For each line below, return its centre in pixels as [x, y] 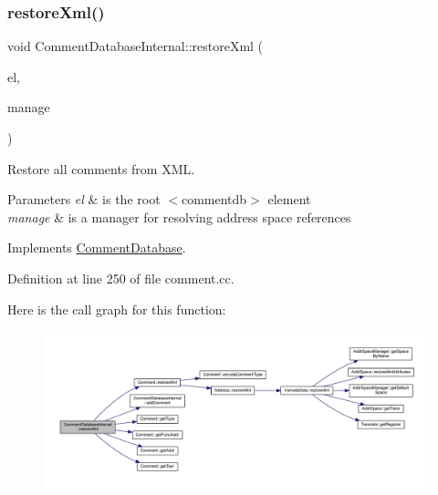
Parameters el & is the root [84, 199]
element [289, 199]
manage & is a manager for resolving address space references [179, 217]
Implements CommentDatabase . [97, 247]
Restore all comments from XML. [101, 168]
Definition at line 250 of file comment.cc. [121, 278]
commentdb [214, 199]
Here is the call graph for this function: [117, 309]
